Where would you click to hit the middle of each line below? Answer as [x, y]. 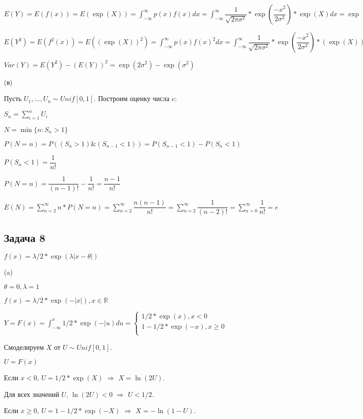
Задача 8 [25, 237]
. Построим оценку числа [132, 98]
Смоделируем [24, 347]
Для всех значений [32, 394]
